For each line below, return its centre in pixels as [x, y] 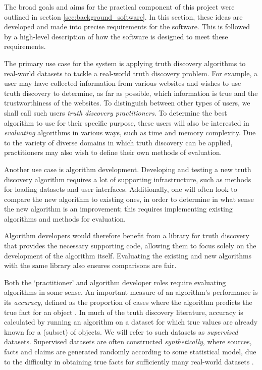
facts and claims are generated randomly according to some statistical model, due [130, 351]
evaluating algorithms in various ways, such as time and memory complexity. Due [130, 133]
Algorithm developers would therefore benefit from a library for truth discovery [127, 235]
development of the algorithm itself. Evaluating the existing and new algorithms [128, 255]
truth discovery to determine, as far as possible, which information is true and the [131, 93]
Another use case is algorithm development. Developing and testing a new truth [128, 169]
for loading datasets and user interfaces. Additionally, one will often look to [121, 189]
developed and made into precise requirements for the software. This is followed [127, 27]
